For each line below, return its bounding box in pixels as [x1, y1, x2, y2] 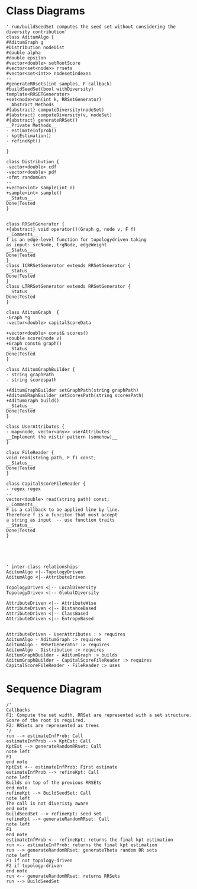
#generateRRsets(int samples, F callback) [6, 81, 112, 87]
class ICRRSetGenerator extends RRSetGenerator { [6, 262, 131, 268]
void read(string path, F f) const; [6, 455, 96, 461]
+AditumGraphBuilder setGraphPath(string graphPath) [6, 387, 139, 393]
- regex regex [6, 485, 41, 492]
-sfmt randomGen [6, 174, 46, 180]
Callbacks [6, 707, 31, 713]
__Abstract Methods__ [6, 101, 60, 107]
